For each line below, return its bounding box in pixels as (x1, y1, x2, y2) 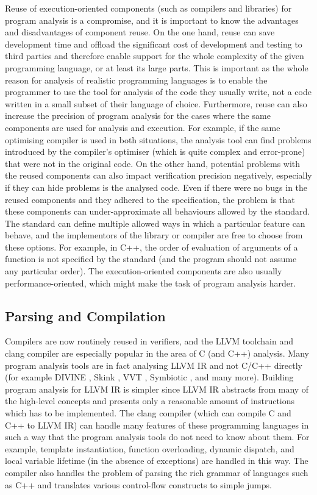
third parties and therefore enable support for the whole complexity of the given (5, 49, 304, 62)
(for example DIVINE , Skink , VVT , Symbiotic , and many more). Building (5, 371, 294, 383)
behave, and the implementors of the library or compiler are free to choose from (5, 229, 303, 241)
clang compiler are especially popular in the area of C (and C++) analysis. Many (5, 347, 309, 360)
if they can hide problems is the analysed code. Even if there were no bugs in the (5, 180, 308, 193)
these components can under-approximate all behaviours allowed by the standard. (5, 205, 310, 218)
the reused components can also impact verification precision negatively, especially (5, 169, 312, 182)
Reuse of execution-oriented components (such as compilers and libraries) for (5, 2, 292, 14)
